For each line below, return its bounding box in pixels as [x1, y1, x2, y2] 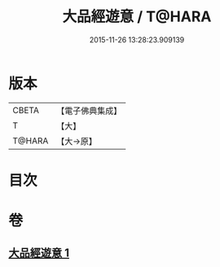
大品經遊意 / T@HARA [62, 7, 212, 26]
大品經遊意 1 [8, 246, 70, 260]
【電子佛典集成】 [56, 105, 122, 116]
